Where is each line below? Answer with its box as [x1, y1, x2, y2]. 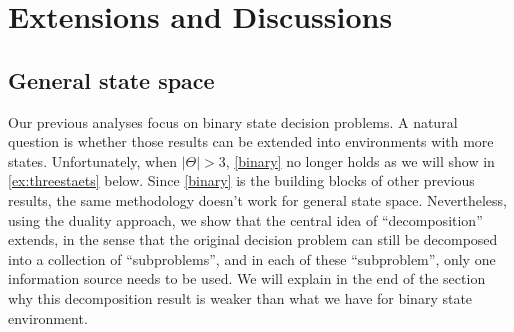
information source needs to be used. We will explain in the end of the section [8, 268, 486, 289]
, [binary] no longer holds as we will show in [225, 150, 495, 171]
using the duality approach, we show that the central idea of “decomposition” [8, 209, 483, 230]
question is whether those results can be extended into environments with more [8, 131, 494, 152]
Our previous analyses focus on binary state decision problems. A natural [8, 111, 458, 132]
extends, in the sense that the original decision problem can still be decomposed [8, 229, 498, 250]
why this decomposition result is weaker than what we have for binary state [8, 287, 473, 308]
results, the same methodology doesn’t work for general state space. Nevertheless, [8, 189, 507, 210]
